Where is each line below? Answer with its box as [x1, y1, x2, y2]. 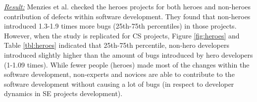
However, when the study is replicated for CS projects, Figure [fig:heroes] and [4, 30, 240, 40]
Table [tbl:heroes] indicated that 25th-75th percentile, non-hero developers [4, 40, 229, 50]
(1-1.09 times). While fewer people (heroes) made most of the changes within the [4, 59, 250, 69]
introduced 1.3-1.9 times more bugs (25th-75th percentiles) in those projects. [4, 21, 237, 31]
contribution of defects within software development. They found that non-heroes [4, 11, 251, 21]
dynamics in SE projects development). [4, 88, 123, 99]
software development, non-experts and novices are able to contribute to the [4, 69, 235, 79]
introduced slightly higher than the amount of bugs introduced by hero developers [4, 49, 253, 60]
